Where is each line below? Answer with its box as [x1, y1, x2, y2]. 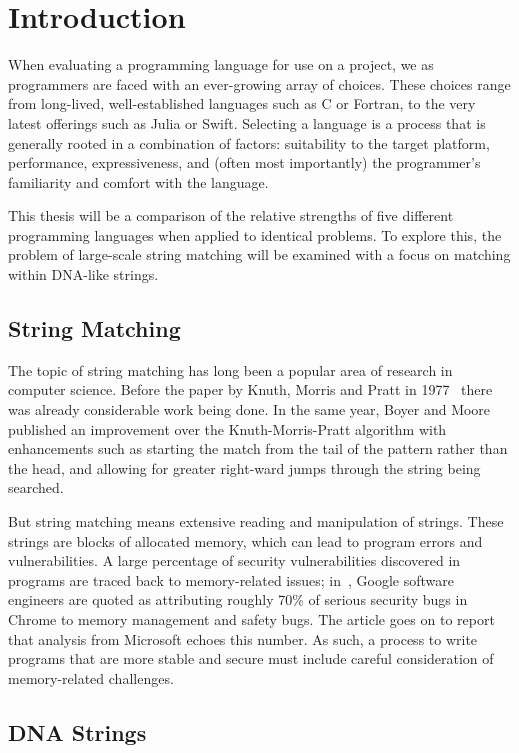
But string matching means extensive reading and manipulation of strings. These [8, 511, 504, 532]
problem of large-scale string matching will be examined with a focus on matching [8, 244, 511, 265]
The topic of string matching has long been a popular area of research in [8, 359, 453, 380]
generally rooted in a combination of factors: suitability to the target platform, [8, 132, 490, 153]
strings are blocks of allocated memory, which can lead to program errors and [8, 530, 483, 551]
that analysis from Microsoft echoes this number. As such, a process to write [8, 628, 478, 649]
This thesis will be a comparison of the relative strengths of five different [8, 205, 454, 226]
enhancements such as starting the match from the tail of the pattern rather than [8, 438, 508, 459]
